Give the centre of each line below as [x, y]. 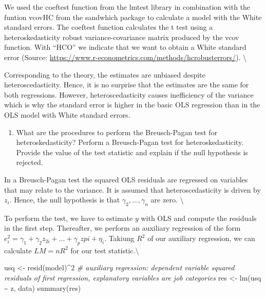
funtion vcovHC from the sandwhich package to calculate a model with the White [133, 17]
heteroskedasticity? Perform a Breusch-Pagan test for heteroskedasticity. [130, 142]
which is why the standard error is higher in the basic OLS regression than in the [132, 105]
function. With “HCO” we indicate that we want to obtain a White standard [125, 47]
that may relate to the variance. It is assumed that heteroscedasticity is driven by [132, 189]
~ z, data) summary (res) [43, 287]
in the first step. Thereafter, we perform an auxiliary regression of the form [122, 228]
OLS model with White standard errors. [67, 114]
